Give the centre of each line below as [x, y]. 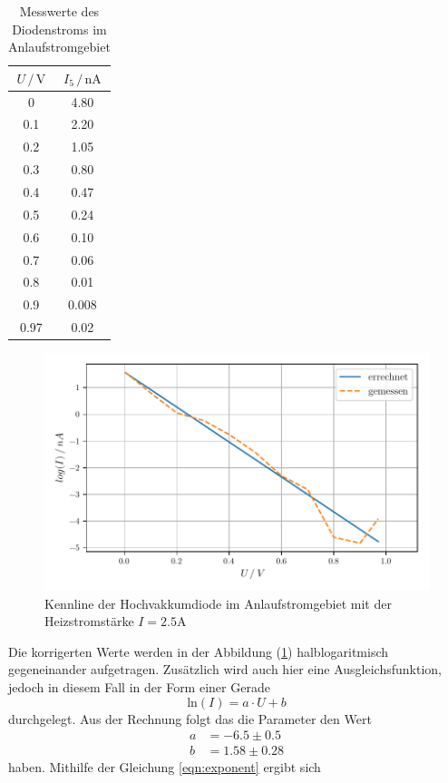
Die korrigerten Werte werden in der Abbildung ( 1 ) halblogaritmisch [199, 651]
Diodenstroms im [59, 29]
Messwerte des [59, 11]
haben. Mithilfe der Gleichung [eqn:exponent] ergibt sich [165, 767]
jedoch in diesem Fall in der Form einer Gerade [139, 686]
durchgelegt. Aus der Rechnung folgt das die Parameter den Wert [190, 718]
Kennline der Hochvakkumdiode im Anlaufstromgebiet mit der [218, 603]
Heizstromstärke [89, 621]
